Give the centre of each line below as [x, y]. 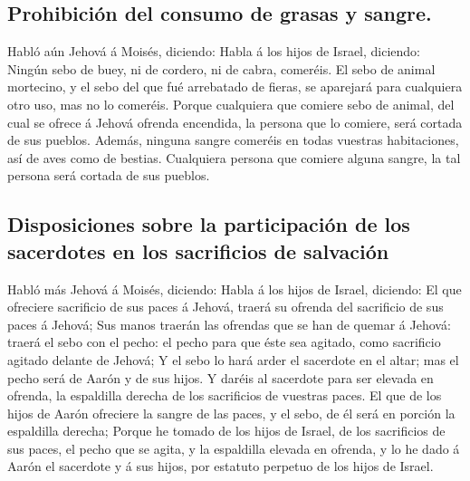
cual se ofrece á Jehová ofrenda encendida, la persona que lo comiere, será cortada [235, 122]
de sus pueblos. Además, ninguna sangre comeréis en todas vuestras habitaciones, [233, 140]
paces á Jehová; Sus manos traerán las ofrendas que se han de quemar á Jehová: [229, 324]
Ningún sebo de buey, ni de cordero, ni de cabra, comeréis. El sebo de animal [221, 68]
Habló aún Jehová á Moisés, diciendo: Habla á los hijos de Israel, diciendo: [214, 51]
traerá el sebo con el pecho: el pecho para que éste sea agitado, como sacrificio [224, 342]
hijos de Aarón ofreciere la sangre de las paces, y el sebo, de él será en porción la [231, 413]
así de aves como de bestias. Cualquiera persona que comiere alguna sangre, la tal [234, 157]
